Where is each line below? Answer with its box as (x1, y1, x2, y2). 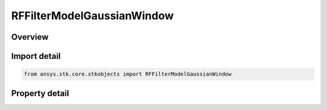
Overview (11, 32, 49, 42)
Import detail (11, 51, 61, 61)
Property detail (11, 88, 70, 99)
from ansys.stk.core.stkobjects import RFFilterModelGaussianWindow (24, 71, 232, 78)
